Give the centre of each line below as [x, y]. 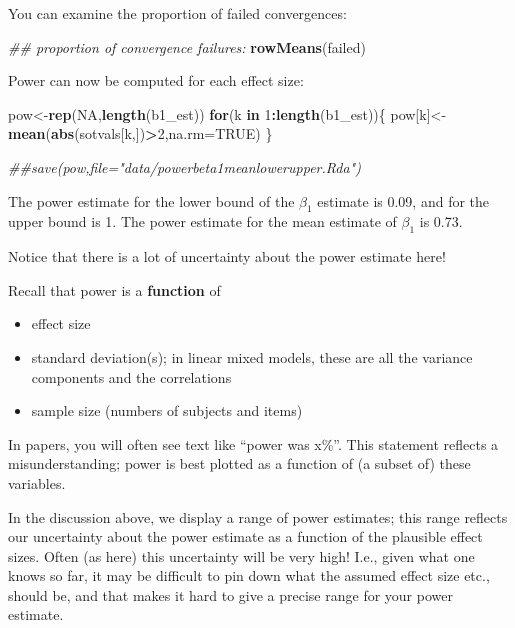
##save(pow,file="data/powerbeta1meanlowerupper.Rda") [184, 166]
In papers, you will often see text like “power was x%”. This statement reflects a [253, 443]
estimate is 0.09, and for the [403, 200]
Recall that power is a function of [114, 289]
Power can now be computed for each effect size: [156, 80]
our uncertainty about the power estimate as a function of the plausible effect [245, 536]
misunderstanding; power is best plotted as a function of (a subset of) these [239, 463]
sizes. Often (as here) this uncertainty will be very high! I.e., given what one [241, 555]
